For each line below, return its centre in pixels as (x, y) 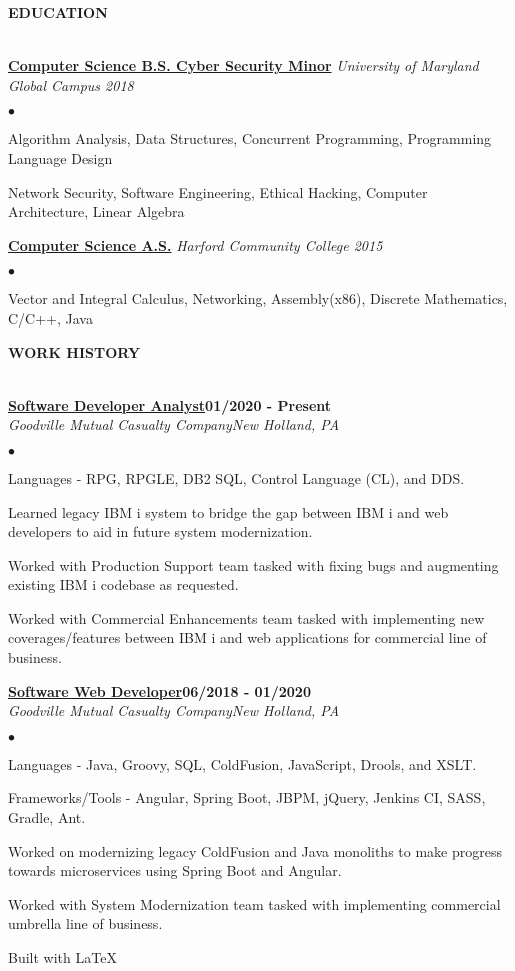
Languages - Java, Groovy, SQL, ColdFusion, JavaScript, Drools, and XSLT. (242, 763)
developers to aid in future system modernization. (160, 531)
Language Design (60, 157)
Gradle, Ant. (47, 817)
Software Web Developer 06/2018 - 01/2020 (159, 690)
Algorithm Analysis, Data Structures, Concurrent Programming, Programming (250, 138)
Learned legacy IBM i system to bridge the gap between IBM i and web (228, 511)
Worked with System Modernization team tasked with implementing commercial (254, 903)
